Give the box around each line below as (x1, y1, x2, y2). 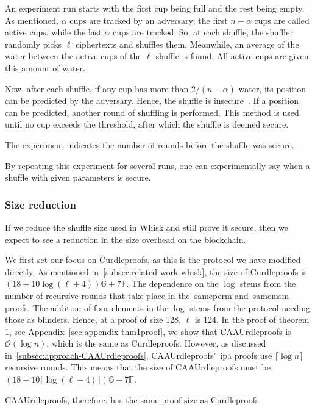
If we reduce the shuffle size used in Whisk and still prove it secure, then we (5, 220, 288, 233)
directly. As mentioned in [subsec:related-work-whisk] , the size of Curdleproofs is (5, 265, 307, 278)
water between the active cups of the (5, 49, 142, 62)
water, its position (238, 82, 306, 95)
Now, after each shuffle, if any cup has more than (5, 82, 189, 95)
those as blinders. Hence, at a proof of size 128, (5, 313, 181, 326)
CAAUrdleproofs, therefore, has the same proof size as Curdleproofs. (5, 393, 261, 406)
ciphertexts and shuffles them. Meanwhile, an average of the (75, 37, 299, 50)
